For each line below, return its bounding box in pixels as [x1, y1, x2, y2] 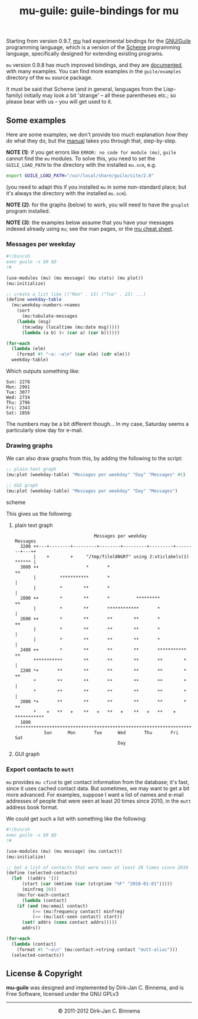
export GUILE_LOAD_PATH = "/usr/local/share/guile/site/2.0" [6, 173, 154, 179]
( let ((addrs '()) [11, 875, 60, 882]
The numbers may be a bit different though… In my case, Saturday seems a [6, 420, 189, 428]
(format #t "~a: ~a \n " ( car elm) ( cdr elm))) [16, 351, 131, 357]
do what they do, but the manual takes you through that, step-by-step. [6, 137, 177, 144]
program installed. [6, 207, 51, 214]
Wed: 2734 [6, 394, 31, 400]
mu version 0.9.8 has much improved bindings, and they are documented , [6, 62, 183, 69]
